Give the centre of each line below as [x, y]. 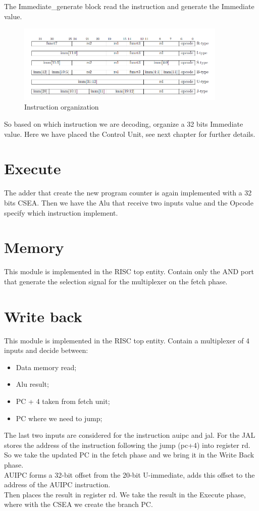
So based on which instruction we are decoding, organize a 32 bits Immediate [124, 124]
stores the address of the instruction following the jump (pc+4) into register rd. [127, 445]
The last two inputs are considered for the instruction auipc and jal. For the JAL [130, 435]
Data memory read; [46, 367]
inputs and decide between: [46, 350]
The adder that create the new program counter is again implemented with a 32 [128, 193]
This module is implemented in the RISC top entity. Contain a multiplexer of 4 [127, 340]
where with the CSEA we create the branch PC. [79, 504]
